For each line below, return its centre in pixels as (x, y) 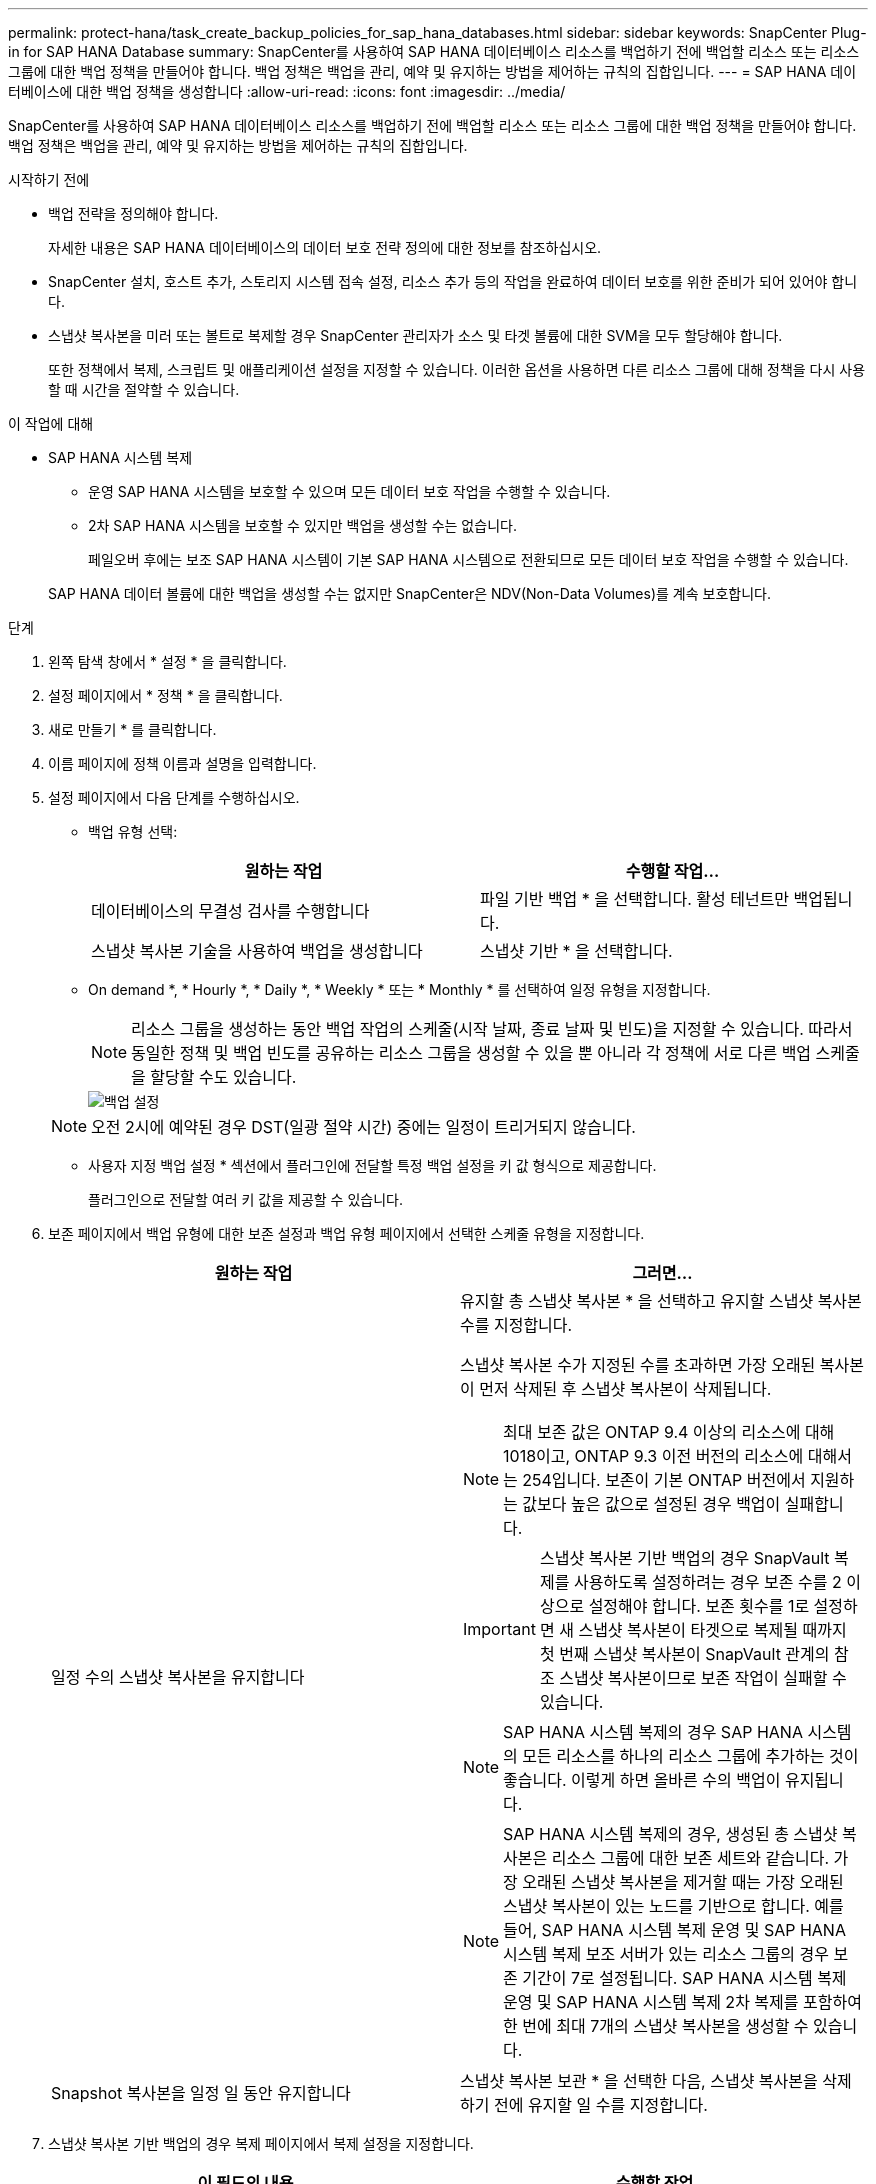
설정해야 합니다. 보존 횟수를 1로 (699, 1606)
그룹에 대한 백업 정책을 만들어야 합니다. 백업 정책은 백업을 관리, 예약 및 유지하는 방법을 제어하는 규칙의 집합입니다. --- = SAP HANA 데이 (432, 71)
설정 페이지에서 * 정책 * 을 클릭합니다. (165, 695)
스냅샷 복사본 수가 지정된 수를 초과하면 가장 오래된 (638, 1365)
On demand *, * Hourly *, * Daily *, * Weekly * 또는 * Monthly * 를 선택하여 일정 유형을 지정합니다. (399, 989)
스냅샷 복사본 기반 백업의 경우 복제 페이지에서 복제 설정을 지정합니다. (261, 2143)
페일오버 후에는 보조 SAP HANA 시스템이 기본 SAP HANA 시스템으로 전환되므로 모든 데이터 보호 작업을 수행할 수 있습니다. (468, 559)
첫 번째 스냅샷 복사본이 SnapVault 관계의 (684, 1654)
